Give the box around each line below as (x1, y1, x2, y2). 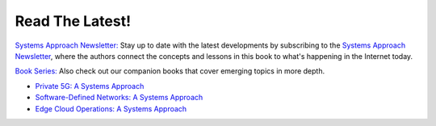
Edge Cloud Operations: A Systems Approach (35, 103, 187, 113)
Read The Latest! (15, 12, 132, 30)
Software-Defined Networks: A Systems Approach (35, 93, 203, 103)
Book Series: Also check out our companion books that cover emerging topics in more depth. (15, 66, 325, 76)
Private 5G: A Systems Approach (35, 81, 145, 90)
